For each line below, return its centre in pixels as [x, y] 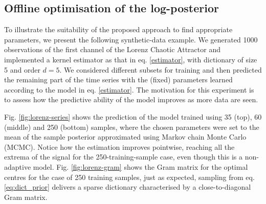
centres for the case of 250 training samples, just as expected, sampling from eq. [129, 177]
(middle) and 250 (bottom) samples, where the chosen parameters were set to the [132, 127]
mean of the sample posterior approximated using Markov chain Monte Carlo [125, 137]
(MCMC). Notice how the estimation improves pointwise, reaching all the [119, 146]
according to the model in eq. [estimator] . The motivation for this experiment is [129, 89]
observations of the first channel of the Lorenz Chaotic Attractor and [112, 49]
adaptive [18, 166]
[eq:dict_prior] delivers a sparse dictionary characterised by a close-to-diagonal [128, 187]
